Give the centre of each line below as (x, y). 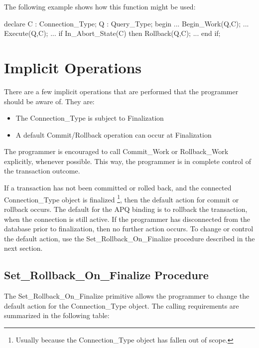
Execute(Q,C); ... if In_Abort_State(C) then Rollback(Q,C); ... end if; (112, 33)
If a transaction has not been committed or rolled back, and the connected (118, 188)
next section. (23, 248)
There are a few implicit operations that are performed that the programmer (121, 91)
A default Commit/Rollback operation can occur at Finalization (114, 134)
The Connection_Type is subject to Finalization (90, 118)
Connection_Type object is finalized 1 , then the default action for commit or (122, 198)
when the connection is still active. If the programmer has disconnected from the (127, 219)
